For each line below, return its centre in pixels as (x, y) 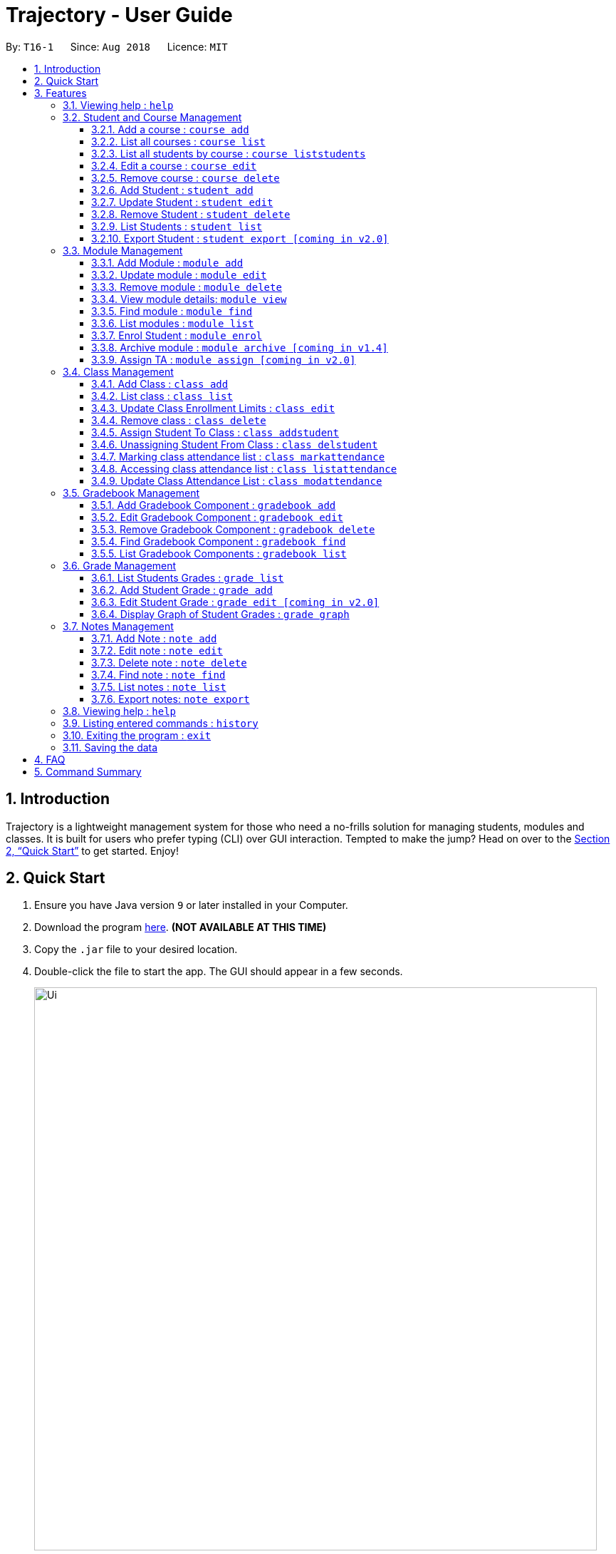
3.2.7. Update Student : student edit (182, 202)
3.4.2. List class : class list (162, 396)
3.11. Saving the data (110, 747)
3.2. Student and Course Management (152, 117)
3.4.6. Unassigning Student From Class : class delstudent (235, 444)
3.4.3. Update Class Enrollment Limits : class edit (213, 408)
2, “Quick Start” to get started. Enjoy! (93, 850)
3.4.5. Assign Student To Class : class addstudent (215, 432)
